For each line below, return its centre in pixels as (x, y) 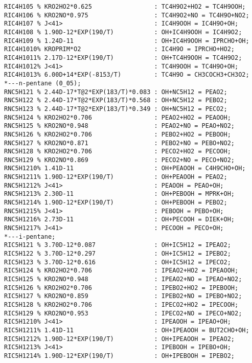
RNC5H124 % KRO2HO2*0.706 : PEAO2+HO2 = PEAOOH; (118, 117)
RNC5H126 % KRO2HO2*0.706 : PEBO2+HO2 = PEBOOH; (118, 134)
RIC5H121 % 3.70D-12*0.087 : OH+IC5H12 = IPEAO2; (118, 245)
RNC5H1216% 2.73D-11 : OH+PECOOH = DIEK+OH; (120, 220)
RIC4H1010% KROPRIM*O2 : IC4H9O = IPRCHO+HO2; (120, 49)
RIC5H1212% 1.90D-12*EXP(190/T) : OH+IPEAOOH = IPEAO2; (120, 339)
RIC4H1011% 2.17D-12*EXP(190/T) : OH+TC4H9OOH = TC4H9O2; (123, 58)
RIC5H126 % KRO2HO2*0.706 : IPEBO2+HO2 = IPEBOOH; (121, 288)
